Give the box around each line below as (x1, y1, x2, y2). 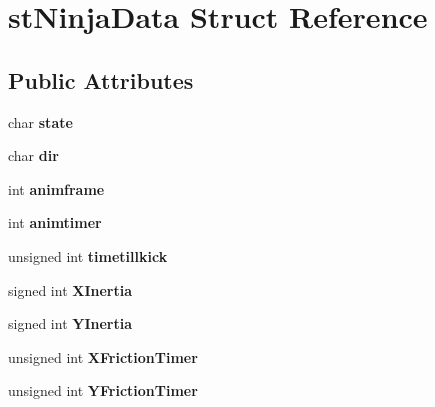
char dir (8, 145, 59, 166)
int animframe (8, 178, 105, 199)
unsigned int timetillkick (8, 245, 168, 266)
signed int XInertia (8, 279, 133, 300)
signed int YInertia (8, 313, 133, 334)
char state (8, 111, 73, 132)
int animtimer (8, 212, 102, 233)
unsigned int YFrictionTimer (8, 380, 198, 401)
